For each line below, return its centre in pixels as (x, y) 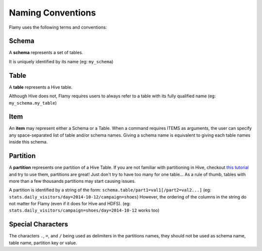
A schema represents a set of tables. (46, 53)
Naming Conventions (52, 13)
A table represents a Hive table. (41, 87)
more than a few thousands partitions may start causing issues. (72, 181)
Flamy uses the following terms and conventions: (58, 27)
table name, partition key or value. (43, 243)
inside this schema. (28, 142)
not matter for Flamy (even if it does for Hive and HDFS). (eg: (70, 204)
